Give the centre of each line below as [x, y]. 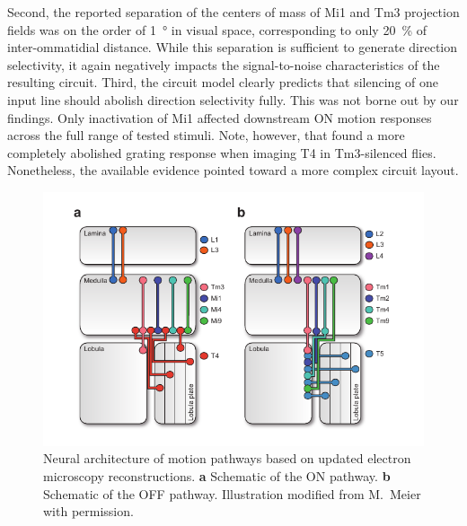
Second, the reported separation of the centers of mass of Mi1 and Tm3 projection [233, 12]
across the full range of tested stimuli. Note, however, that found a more [206, 135]
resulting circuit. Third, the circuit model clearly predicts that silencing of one [223, 82]
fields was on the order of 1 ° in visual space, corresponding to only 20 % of [217, 29]
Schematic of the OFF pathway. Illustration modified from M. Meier [232, 493]
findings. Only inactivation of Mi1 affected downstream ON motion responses [220, 117]
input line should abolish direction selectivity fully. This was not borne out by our [233, 99]
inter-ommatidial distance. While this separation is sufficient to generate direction [233, 47]
